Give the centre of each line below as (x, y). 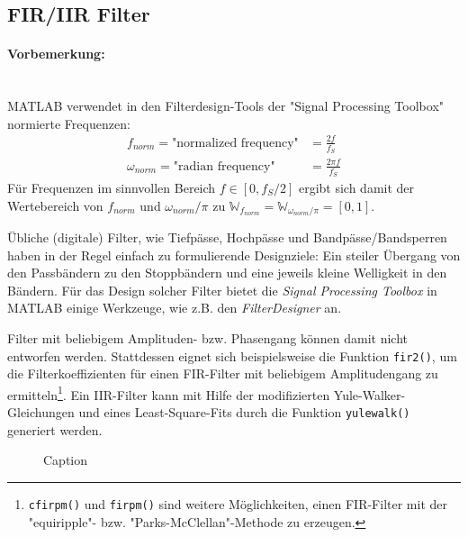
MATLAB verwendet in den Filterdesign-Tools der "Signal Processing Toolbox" (226, 106)
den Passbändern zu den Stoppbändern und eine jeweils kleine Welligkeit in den (227, 273)
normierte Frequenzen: (69, 123)
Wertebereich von (55, 205)
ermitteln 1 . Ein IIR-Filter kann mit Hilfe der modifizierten (169, 393)
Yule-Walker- (369, 394)
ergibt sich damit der (356, 187)
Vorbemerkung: (56, 54)
